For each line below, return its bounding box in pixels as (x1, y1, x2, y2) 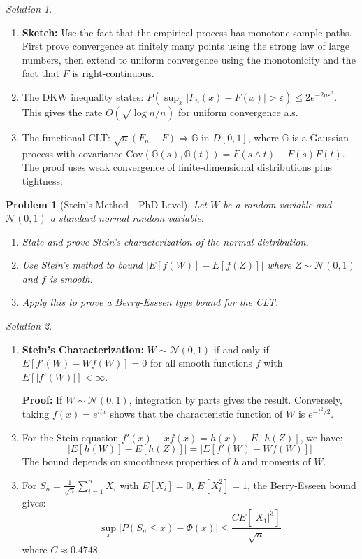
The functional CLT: (22, 129, 111, 144)
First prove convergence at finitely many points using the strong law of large (22, 38, 349, 53)
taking (22, 406, 50, 421)
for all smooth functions (150, 355, 252, 370)
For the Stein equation (22, 430, 119, 444)
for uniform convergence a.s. (178, 104, 298, 119)
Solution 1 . (6, 1, 52, 15)
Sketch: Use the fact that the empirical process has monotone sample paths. (22, 24, 352, 39)
